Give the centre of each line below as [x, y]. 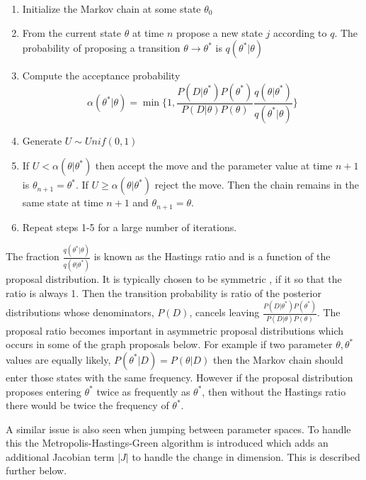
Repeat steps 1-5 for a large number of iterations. [130, 227]
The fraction [33, 256]
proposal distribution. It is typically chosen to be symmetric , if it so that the [174, 278]
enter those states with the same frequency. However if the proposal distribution [179, 377]
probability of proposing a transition [101, 48]
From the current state [72, 32]
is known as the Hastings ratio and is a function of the [212, 256]
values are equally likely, [58, 359]
